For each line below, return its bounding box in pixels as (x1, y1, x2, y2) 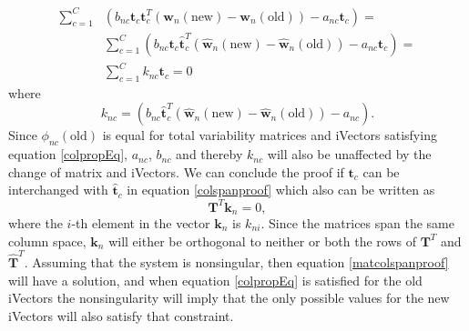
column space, (8, 231, 87, 250)
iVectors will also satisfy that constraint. (8, 306, 234, 325)
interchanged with (8, 180, 108, 199)
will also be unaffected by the (267, 145, 432, 164)
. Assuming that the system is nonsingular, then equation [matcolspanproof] (24, 252, 449, 271)
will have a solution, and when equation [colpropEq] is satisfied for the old (8, 270, 423, 289)
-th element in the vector (71, 214, 210, 233)
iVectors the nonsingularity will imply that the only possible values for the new (8, 288, 450, 307)
